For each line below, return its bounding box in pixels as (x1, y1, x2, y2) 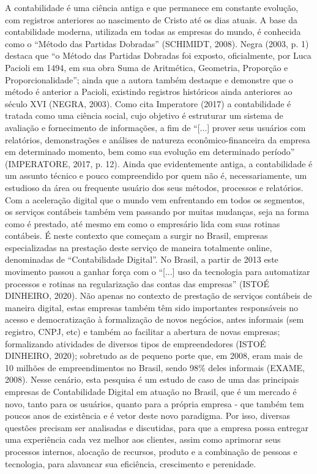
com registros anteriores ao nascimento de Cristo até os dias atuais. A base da (5, 13, 297, 26)
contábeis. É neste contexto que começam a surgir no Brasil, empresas (5, 229, 268, 242)
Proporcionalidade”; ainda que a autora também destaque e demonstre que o (5, 73, 293, 86)
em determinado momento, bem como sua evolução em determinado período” (5, 145, 295, 158)
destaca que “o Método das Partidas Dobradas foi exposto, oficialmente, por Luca (5, 49, 311, 62)
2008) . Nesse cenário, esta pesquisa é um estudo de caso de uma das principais (5, 373, 299, 386)
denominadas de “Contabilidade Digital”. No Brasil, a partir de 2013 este (5, 253, 278, 266)
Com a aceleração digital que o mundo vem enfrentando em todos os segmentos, (5, 193, 305, 206)
